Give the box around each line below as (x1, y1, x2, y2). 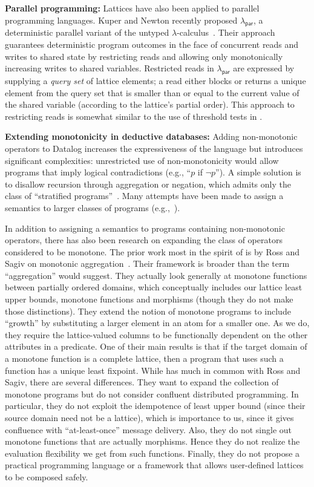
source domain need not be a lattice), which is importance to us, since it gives (5, 411, 294, 423)
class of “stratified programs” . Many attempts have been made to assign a (5, 189, 284, 202)
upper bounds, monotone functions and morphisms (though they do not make (5, 293, 293, 306)
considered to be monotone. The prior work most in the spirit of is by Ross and (5, 245, 299, 258)
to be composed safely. (5, 470, 88, 483)
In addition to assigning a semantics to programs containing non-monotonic (5, 221, 285, 234)
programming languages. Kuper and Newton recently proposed (5, 13, 238, 26)
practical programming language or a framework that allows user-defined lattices (5, 459, 304, 471)
